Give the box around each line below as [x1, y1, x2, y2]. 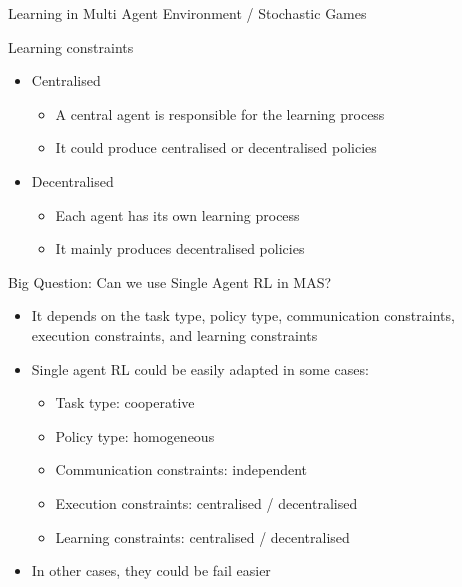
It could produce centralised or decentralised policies [55, 137, 377, 158]
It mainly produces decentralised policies [55, 238, 305, 259]
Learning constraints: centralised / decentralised [55, 526, 350, 547]
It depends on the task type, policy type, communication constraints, [31, 305, 455, 326]
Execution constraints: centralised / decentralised [55, 492, 358, 513]
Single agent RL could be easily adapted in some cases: [31, 358, 369, 379]
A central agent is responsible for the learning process [55, 103, 385, 124]
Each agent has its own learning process [55, 204, 300, 225]
